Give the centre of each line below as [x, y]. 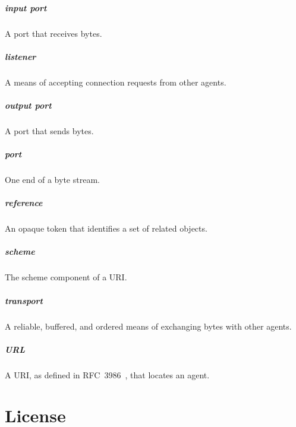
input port [26, 7]
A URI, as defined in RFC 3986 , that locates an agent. [107, 374]
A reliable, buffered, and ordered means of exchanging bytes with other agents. [148, 326]
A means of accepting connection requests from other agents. [116, 82]
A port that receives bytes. [53, 33]
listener [21, 56]
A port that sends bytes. [49, 130]
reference [24, 203]
